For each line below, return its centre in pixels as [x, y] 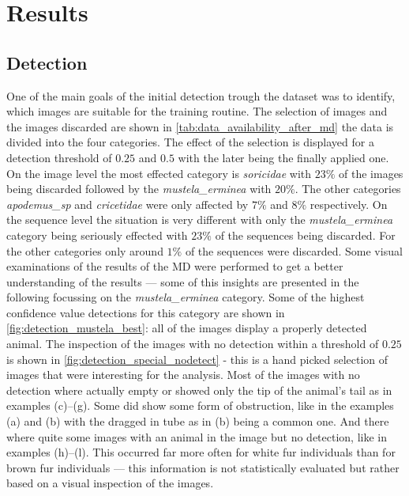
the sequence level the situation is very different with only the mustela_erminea [200, 220]
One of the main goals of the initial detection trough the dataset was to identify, [201, 95]
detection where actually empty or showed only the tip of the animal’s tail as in [199, 390]
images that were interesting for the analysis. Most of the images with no [183, 375]
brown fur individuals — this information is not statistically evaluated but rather [203, 467]
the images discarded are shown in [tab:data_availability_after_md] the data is [200, 126]
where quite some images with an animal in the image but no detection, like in [197, 436]
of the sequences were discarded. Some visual [294, 250]
